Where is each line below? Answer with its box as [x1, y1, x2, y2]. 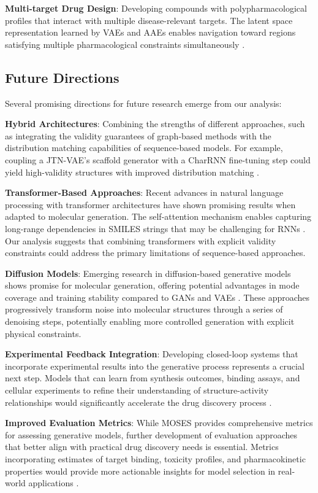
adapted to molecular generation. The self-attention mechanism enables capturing [5, 210, 312, 223]
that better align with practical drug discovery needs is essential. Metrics [5, 440, 279, 453]
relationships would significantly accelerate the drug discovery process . [5, 395, 272, 408]
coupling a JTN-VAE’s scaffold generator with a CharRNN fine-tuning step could [5, 153, 311, 166]
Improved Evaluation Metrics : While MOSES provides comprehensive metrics [5, 416, 313, 429]
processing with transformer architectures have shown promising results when [5, 198, 296, 211]
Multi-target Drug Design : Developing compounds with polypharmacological [5, 2, 307, 14]
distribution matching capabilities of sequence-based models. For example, [5, 141, 283, 154]
